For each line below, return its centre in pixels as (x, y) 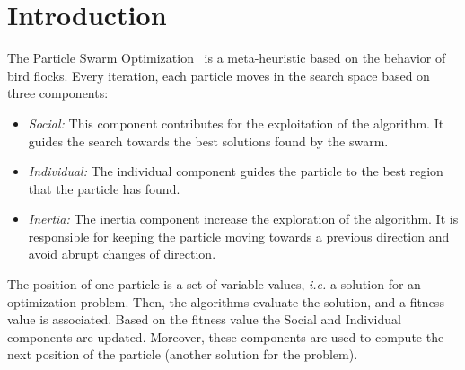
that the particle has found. (104, 188)
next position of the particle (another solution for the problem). (183, 354)
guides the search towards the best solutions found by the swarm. (208, 141)
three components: (58, 93)
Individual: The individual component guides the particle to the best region (236, 171)
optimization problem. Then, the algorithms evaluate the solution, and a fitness (226, 301)
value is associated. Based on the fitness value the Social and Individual (204, 319)
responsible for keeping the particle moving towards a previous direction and (239, 236)
